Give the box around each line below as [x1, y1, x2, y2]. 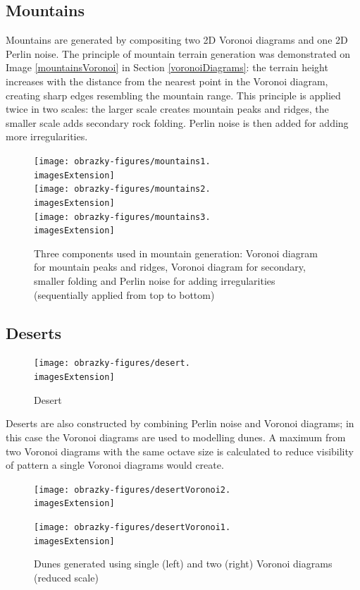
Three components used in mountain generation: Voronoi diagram [34, 245, 318, 260]
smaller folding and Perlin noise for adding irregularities [34, 274, 275, 288]
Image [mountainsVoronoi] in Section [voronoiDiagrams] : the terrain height [6, 60, 328, 75]
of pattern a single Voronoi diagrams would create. [6, 457, 224, 472]
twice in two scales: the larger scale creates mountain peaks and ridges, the [6, 102, 329, 116]
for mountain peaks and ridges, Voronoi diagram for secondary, [34, 259, 306, 274]
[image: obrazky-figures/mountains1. [34, 156, 211, 166]
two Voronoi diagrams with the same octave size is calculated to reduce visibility [6, 443, 354, 458]
